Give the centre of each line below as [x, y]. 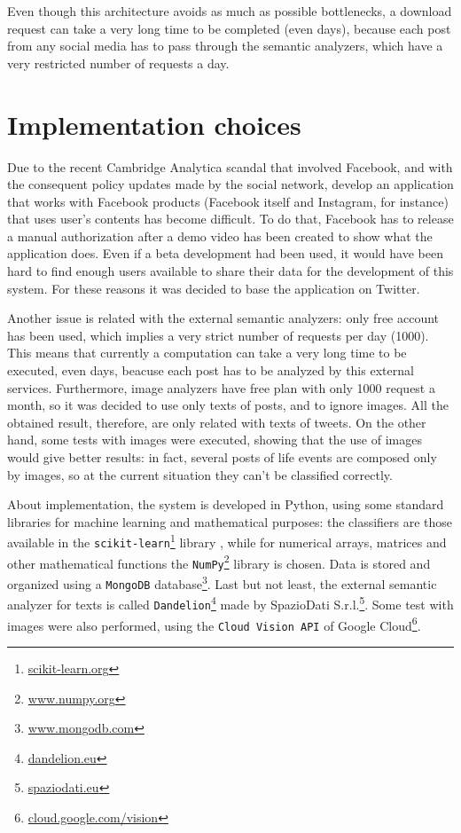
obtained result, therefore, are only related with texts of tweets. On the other [217, 422]
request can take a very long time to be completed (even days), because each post [229, 28]
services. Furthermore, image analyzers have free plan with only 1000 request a [221, 387]
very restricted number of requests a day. [118, 63]
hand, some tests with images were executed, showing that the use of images [215, 440]
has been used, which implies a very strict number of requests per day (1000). [218, 335]
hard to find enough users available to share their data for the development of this [230, 271]
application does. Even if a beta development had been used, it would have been [225, 253]
